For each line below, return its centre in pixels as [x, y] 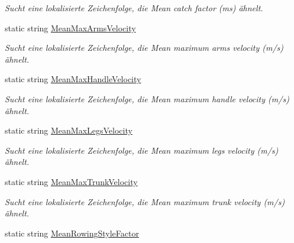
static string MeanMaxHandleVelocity [73, 79]
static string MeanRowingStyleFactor [72, 233]
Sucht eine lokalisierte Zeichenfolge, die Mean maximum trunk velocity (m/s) [145, 201]
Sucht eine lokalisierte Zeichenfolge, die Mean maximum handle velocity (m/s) [147, 98]
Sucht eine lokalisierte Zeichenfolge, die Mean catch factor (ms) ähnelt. [134, 8]
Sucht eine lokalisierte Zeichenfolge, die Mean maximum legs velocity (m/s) [142, 150]
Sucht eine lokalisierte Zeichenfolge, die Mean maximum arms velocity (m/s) [144, 48]
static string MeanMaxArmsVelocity [70, 27]
